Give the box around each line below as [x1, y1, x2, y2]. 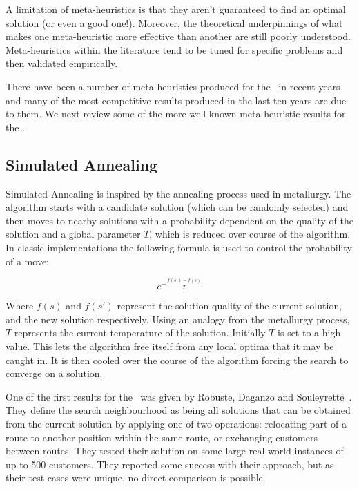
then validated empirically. [6, 56, 118, 70]
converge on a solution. [6, 366, 103, 381]
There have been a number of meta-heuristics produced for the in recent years [6, 79, 340, 93]
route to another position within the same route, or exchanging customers [6, 430, 318, 444]
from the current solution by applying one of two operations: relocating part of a [6, 416, 347, 430]
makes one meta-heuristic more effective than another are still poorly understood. [6, 29, 351, 44]
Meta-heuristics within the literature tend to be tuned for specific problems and [6, 42, 343, 57]
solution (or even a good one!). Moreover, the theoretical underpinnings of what [6, 15, 343, 30]
